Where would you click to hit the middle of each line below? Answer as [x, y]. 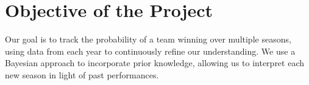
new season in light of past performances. [82, 74]
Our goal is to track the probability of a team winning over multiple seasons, [148, 39]
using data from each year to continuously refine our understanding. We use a [150, 51]
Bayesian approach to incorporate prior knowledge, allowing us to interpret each [155, 63]
